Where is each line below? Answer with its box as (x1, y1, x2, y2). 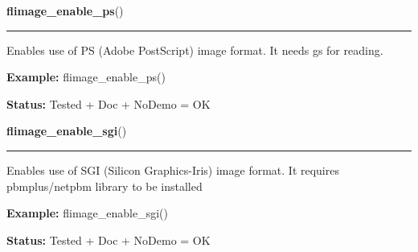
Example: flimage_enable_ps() (6, 68, 166, 85)
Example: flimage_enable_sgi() (6, 204, 168, 221)
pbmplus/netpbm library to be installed (6, 177, 203, 194)
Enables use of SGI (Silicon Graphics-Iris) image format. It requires (6, 161, 339, 178)
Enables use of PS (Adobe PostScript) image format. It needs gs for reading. (6, 41, 383, 58)
